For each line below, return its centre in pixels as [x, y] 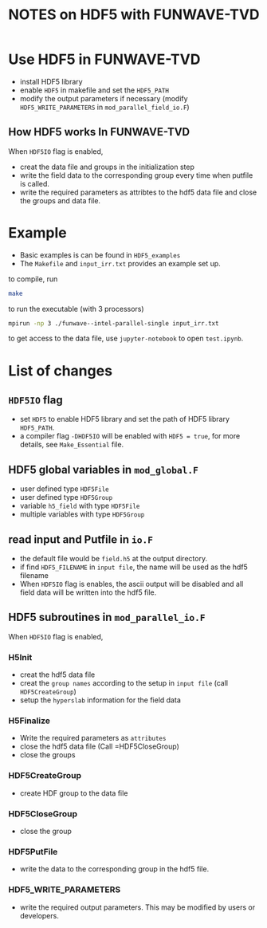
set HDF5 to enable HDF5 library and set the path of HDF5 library [124, 419]
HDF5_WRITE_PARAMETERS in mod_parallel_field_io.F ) [104, 107]
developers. [39, 915]
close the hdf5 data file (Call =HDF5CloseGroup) [99, 746]
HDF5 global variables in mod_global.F [104, 469]
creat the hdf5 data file [57, 674]
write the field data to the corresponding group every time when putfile [136, 175]
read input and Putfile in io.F [81, 539]
